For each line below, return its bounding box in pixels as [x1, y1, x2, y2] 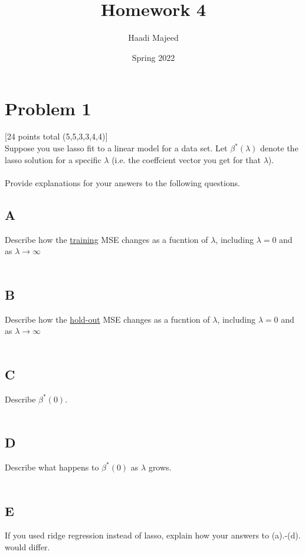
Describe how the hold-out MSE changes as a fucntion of [5, 313, 210, 325]
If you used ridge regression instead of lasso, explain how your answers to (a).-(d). [5, 529, 301, 541]
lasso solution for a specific [5, 153, 101, 165]
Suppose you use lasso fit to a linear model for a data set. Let [5, 142, 228, 154]
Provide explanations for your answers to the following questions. [5, 176, 240, 189]
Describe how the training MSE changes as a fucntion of [5, 233, 208, 245]
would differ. [5, 540, 50, 553]
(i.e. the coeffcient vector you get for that [111, 153, 261, 165]
